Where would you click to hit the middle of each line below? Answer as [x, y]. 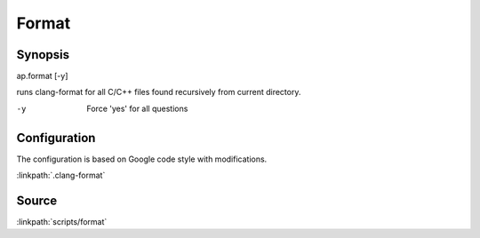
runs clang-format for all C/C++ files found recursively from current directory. [159, 92]
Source [37, 200]
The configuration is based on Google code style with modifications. [142, 159]
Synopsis [43, 55]
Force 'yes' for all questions [137, 108]
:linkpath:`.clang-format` [61, 175]
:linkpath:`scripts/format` [62, 222]
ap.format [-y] [42, 76]
